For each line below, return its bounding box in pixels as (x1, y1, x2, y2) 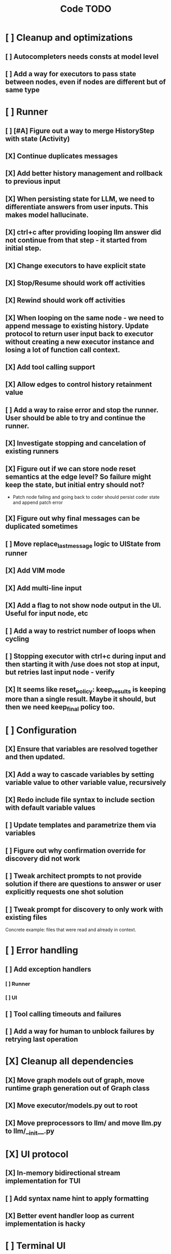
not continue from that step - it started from (5, 236, 147, 245)
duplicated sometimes (5, 522, 78, 531)
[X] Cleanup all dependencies (5, 1055, 134, 1067)
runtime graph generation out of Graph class (5, 1084, 150, 1092)
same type (5, 85, 40, 94)
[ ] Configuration (5, 724, 77, 736)
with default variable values (5, 804, 96, 812)
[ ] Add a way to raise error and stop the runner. (5, 405, 159, 414)
